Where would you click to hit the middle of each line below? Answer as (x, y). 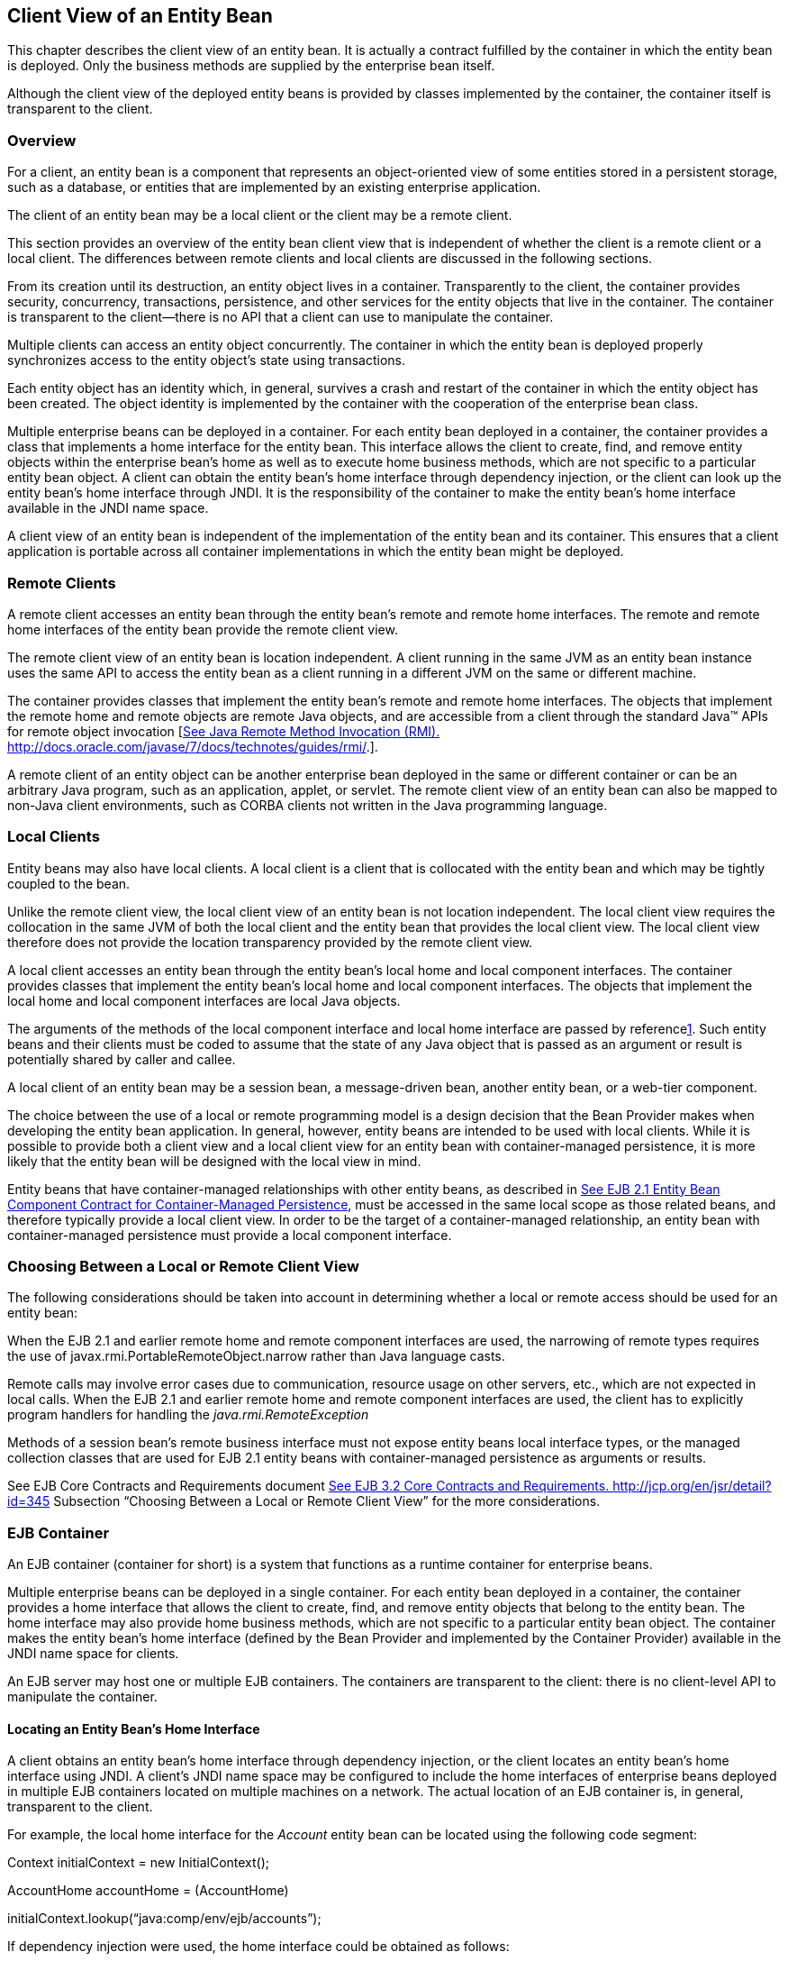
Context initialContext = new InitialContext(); (139, 1863)
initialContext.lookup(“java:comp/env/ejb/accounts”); (164, 1919)
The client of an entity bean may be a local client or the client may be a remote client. (260, 215)
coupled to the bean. (69, 883)
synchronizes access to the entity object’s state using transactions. (207, 360)
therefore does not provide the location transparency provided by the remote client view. (270, 942)
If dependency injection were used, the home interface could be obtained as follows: (258, 1947)
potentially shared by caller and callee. (122, 1059)
